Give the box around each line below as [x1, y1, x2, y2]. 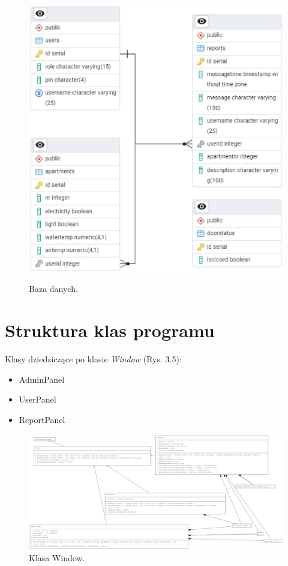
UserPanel [19, 393, 56, 406]
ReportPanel [19, 413, 65, 425]
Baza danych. [29, 282, 78, 295]
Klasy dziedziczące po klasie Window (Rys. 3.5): [5, 353, 182, 365]
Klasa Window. [29, 552, 85, 564]
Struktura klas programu [5, 318, 215, 342]
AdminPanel [19, 373, 65, 385]
